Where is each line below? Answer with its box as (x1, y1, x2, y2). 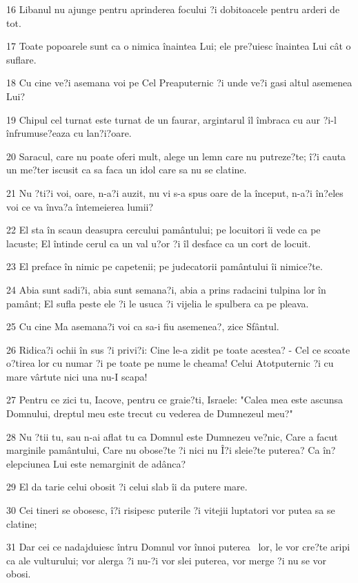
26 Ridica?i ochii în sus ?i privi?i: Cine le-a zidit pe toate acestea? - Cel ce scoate (6, 342, 350, 356)
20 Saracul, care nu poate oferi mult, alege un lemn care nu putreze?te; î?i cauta (6, 149, 346, 163)
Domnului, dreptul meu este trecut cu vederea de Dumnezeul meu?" (6, 406, 293, 421)
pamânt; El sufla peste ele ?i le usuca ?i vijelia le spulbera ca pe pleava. (6, 296, 309, 310)
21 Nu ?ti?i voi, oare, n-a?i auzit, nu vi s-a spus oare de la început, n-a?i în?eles (6, 185, 344, 200)
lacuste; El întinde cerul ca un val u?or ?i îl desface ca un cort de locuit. (6, 236, 311, 250)
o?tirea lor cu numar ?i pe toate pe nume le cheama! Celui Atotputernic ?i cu (6, 356, 334, 370)
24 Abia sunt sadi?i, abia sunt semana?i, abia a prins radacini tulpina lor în (6, 282, 326, 296)
